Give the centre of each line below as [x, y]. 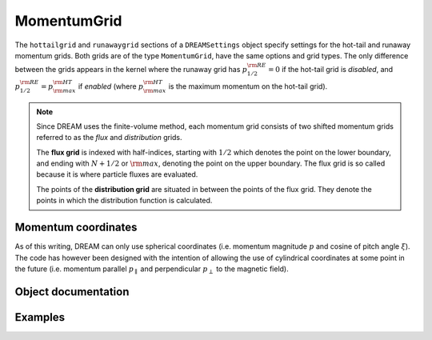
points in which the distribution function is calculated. [124, 201]
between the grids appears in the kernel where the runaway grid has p [131, 70]
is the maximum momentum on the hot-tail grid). [248, 86]
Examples [40, 317]
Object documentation [72, 292]
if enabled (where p [111, 86]
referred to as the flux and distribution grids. [110, 138]
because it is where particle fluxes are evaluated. [117, 174]
